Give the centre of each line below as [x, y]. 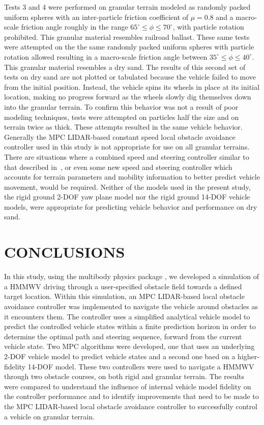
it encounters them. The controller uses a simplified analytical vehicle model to [127, 316]
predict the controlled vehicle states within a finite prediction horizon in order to [130, 326]
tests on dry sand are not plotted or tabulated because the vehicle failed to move [130, 77]
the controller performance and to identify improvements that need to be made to [131, 396]
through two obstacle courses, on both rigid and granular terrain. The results [124, 376]
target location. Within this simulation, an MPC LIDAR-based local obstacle [124, 296]
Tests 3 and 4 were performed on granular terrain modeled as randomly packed [127, 7]
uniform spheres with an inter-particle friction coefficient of [96, 17]
